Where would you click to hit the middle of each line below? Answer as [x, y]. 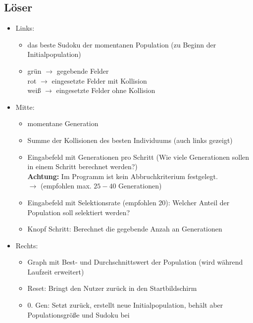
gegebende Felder [83, 70]
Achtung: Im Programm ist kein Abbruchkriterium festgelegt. [123, 176]
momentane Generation [63, 123]
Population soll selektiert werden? [79, 212]
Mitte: [25, 107]
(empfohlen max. [66, 186]
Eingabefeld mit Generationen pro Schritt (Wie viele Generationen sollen [138, 157]
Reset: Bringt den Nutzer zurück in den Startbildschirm [112, 288]
